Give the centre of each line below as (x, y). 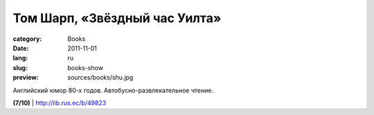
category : (27, 39)
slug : (20, 68)
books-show (86, 68)
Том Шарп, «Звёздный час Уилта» (117, 18)
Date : (21, 48)
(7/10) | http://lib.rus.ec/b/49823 (60, 103)
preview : (26, 78)
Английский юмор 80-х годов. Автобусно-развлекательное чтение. (113, 90)
